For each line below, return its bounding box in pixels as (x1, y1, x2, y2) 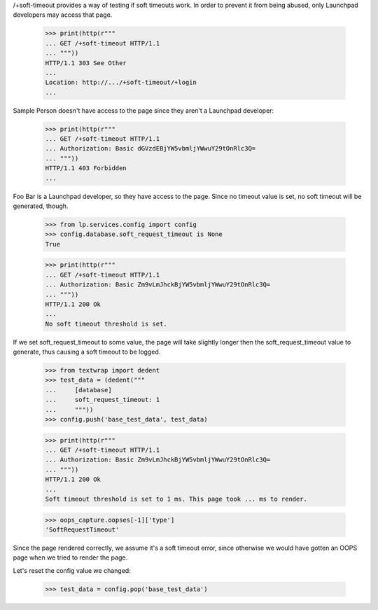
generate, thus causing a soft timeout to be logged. (13, 347, 161, 356)
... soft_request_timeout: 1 (45, 396, 160, 404)
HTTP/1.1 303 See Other (45, 59, 127, 67)
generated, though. (13, 202, 69, 210)
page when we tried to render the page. (13, 553, 128, 562)
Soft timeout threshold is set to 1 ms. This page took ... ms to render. (45, 494, 308, 503)
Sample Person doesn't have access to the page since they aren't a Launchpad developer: (13, 106, 274, 115)
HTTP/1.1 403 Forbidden (45, 165, 127, 172)
